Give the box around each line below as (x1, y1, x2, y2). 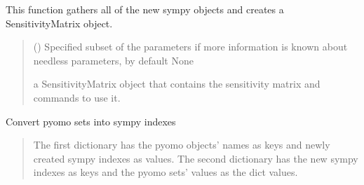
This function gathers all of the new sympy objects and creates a (6, 2, 284, 16)
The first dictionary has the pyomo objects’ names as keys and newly (33, 137, 330, 152)
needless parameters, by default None (33, 53, 194, 67)
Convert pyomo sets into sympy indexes (6, 114, 176, 128)
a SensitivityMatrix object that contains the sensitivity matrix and (33, 76, 321, 91)
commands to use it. (33, 90, 121, 104)
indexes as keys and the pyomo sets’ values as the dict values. (33, 165, 298, 179)
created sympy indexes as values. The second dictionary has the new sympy (33, 151, 358, 165)
